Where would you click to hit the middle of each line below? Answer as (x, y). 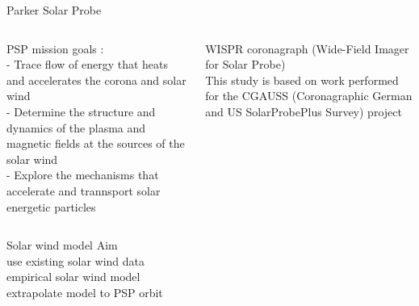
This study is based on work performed (302, 80)
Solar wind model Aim (62, 245)
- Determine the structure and (81, 111)
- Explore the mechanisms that (83, 175)
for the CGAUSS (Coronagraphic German (309, 96)
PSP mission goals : (55, 48)
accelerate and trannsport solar (84, 190)
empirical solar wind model (73, 277)
